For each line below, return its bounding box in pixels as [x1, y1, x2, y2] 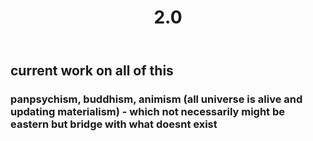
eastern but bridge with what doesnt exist [10, 117, 218, 131]
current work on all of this [10, 62, 174, 80]
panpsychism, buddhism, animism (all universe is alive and [10, 92, 303, 106]
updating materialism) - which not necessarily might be [10, 105, 286, 119]
